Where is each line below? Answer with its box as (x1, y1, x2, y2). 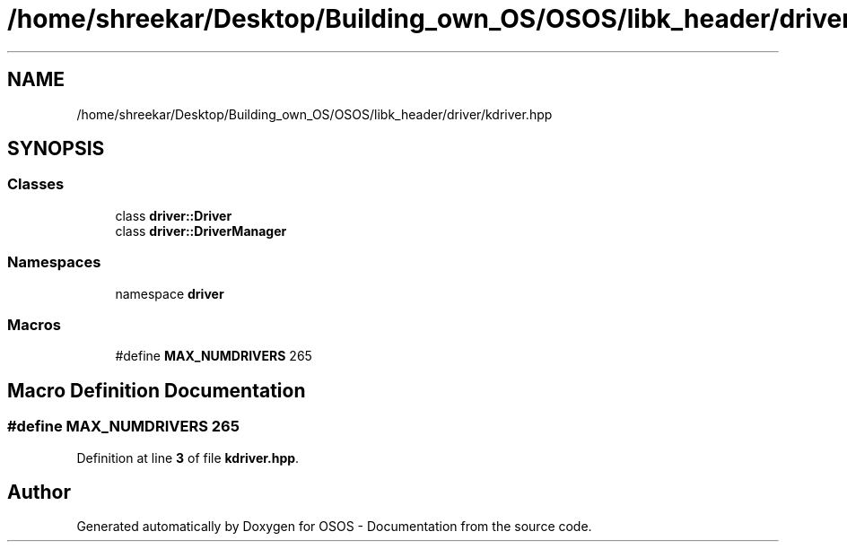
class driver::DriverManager (115, 222, 287, 239)
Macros (7, 315, 61, 334)
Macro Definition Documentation (7, 379, 306, 402)
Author (7, 480, 71, 503)
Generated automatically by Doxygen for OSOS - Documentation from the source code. (76, 518, 592, 535)
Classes (7, 175, 65, 194)
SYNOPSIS (7, 137, 105, 161)
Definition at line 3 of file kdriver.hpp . (76, 449, 300, 466)
